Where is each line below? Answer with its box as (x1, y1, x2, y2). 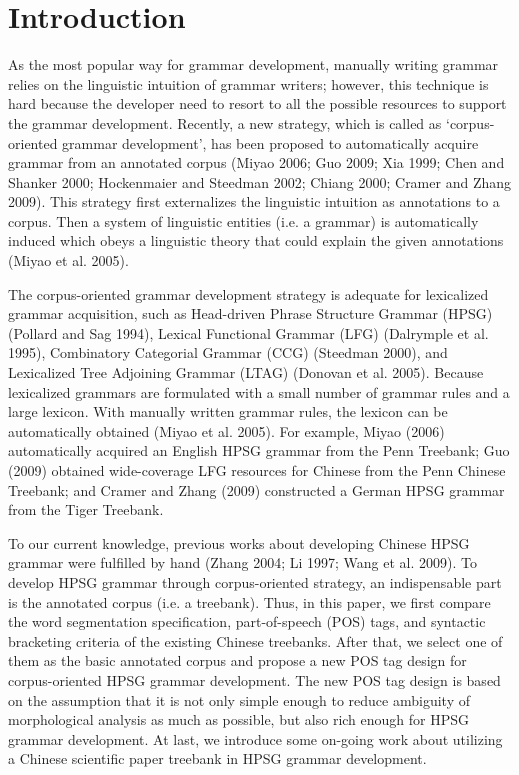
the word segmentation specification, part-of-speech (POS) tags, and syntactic (8, 611, 486, 632)
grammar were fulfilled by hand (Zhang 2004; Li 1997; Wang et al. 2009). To (8, 552, 477, 573)
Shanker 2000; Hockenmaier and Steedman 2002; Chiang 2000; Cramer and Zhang (8, 171, 512, 192)
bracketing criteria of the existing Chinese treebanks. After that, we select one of (8, 630, 503, 651)
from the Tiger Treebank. (8, 499, 164, 520)
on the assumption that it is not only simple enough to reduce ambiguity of (8, 689, 470, 710)
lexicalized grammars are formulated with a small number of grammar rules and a (8, 381, 510, 402)
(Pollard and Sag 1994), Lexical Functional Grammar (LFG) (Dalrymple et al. (8, 322, 489, 343)
